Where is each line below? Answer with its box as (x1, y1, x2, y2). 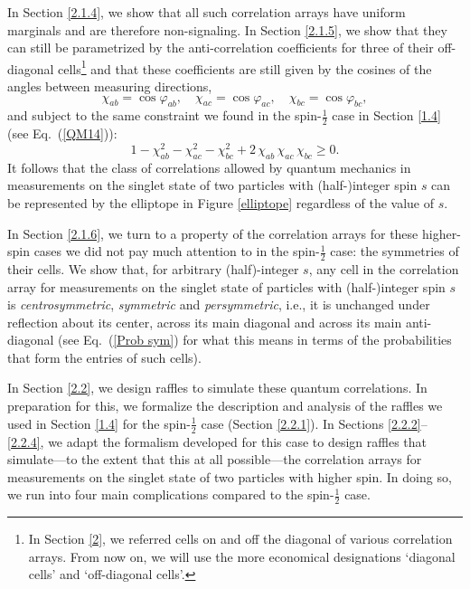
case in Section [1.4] (332, 106, 441, 125)
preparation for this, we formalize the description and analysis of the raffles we (7, 396, 443, 415)
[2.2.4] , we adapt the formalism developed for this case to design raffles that (7, 432, 428, 451)
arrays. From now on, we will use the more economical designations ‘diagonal (28, 546, 456, 565)
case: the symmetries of (330, 242, 459, 261)
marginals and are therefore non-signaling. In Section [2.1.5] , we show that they (7, 20, 447, 39)
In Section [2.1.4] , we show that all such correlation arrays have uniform (7, 3, 406, 21)
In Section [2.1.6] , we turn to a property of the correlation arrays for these (7, 223, 418, 242)
